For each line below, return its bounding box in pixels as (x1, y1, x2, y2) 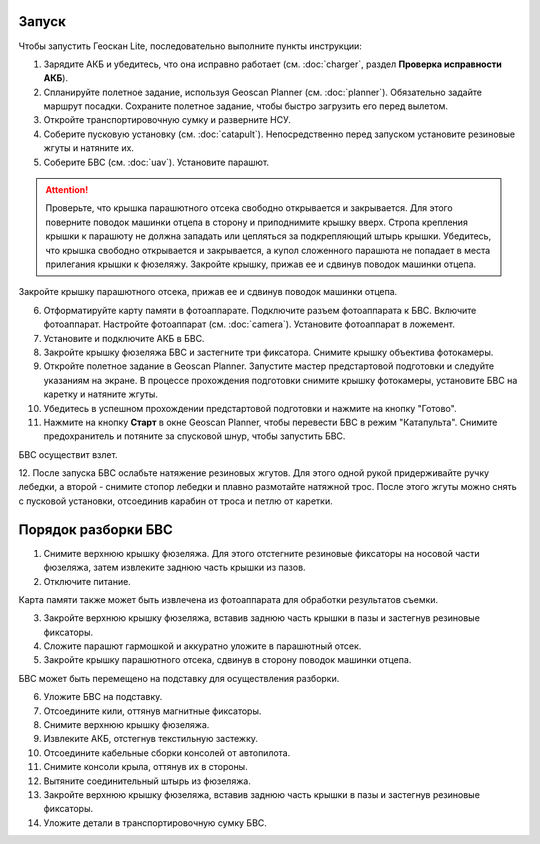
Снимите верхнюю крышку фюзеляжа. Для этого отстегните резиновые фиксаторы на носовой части (43, 547, 480, 559)
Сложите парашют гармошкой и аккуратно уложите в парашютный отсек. (43, 640, 362, 652)
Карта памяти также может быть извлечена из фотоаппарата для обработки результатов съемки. (18, 593, 439, 605)
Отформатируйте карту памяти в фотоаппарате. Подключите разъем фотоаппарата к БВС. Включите (43, 304, 477, 316)
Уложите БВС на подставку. (43, 691, 163, 703)
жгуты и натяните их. (43, 142, 135, 154)
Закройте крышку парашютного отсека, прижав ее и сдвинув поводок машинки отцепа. (18, 286, 398, 298)
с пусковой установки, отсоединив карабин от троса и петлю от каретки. (18, 495, 334, 507)
